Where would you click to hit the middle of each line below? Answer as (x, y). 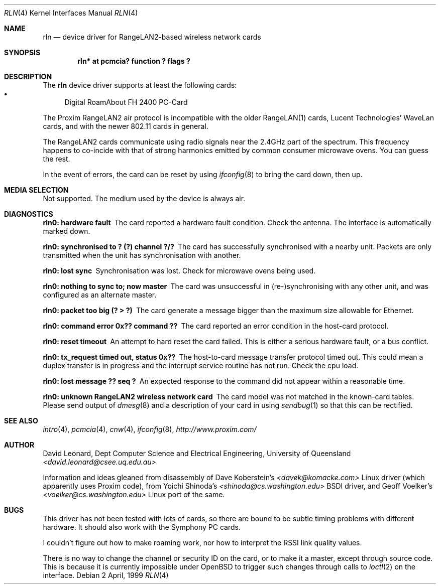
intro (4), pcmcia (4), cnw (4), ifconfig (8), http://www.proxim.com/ (150, 429)
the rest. (57, 159)
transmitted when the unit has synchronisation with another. (142, 255)
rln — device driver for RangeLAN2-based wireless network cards (152, 37)
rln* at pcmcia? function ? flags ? (134, 61)
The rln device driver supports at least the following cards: (140, 85)
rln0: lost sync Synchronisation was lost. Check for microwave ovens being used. (179, 271)
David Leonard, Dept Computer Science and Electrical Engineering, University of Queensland (197, 453)
